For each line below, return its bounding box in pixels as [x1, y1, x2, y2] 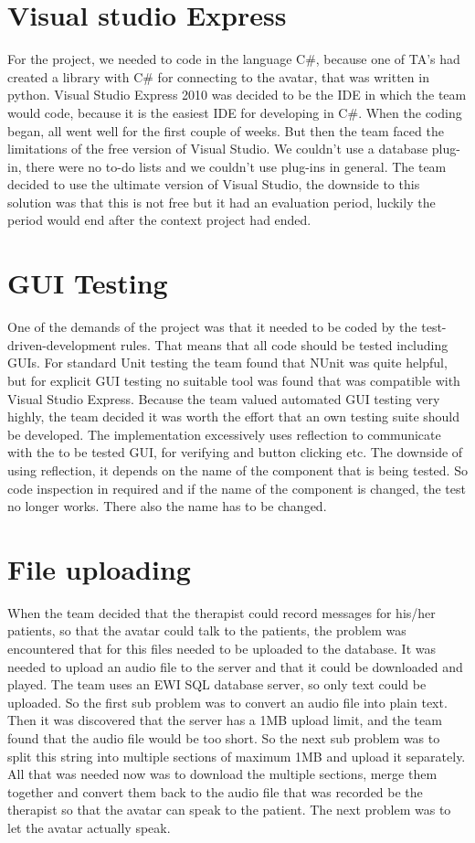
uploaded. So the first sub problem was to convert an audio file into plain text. [7, 692, 448, 711]
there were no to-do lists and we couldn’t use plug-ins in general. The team [26, 156, 447, 176]
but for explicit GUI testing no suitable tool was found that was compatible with [7, 370, 460, 389]
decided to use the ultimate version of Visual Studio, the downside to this [7, 175, 420, 194]
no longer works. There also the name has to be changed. [7, 496, 327, 516]
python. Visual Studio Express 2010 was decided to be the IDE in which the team [7, 85, 467, 104]
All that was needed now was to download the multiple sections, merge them [7, 764, 438, 784]
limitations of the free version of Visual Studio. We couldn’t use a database [7, 139, 428, 158]
